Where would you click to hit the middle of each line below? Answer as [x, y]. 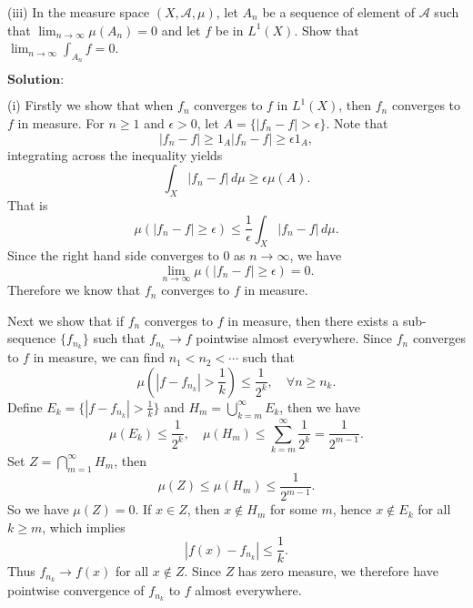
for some [293, 509]
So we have [38, 509]
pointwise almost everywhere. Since [294, 338]
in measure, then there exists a [313, 320]
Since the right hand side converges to [113, 255]
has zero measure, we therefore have [338, 571]
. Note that [357, 122]
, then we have [320, 406]
